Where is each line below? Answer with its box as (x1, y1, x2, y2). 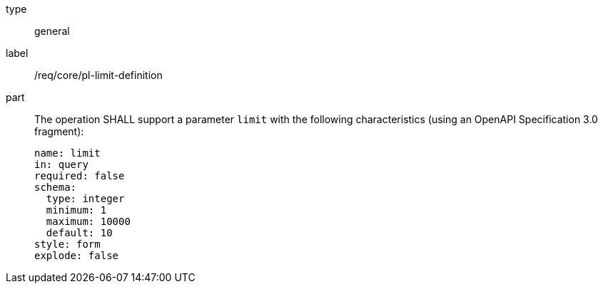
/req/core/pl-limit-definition (34, 69, 163, 81)
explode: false (34, 250, 119, 261)
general (34, 25, 70, 37)
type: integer (46, 193, 125, 204)
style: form (34, 238, 101, 250)
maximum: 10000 (46, 216, 131, 227)
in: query (34, 159, 88, 170)
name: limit (34, 147, 101, 159)
